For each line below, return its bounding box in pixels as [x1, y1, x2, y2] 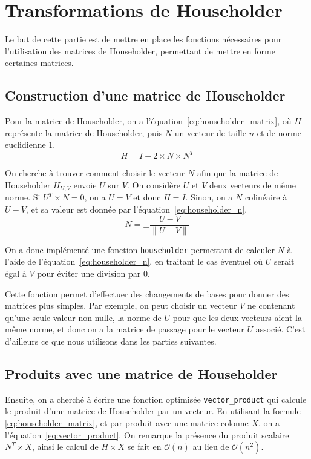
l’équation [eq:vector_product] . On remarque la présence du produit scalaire [5, 428, 289, 441]
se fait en [127, 440, 162, 453]
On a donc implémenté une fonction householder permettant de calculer [5, 243, 275, 256]
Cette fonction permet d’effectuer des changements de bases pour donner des [5, 287, 289, 300]
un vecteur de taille [174, 126, 246, 139]
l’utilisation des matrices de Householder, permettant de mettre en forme [5, 44, 275, 57]
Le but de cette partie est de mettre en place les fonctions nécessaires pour [5, 33, 282, 45]
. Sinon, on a [185, 191, 233, 203]
